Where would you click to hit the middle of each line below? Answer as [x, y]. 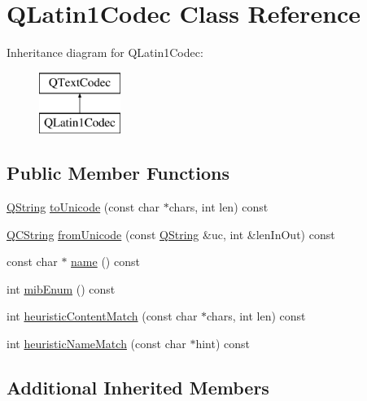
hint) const [223, 344]
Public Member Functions [118, 173]
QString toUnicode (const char [83, 207]
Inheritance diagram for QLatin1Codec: [105, 52]
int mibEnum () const [61, 288]
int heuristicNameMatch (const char [96, 344]
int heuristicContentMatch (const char [102, 316]
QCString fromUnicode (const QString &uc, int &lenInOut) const [171, 234]
